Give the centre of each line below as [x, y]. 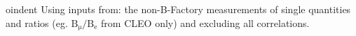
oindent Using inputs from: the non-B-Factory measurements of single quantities [178, 9]
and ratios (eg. [37, 22]
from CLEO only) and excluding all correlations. [205, 22]
